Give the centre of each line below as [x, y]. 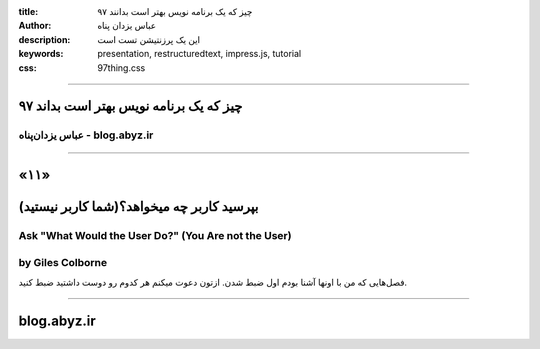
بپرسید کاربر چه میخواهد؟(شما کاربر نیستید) [138, 206]
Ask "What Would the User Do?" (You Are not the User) [155, 235]
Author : [35, 26]
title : [28, 11]
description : [44, 39]
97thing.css [121, 67]
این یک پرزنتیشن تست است [148, 39]
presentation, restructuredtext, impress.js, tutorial [199, 54]
